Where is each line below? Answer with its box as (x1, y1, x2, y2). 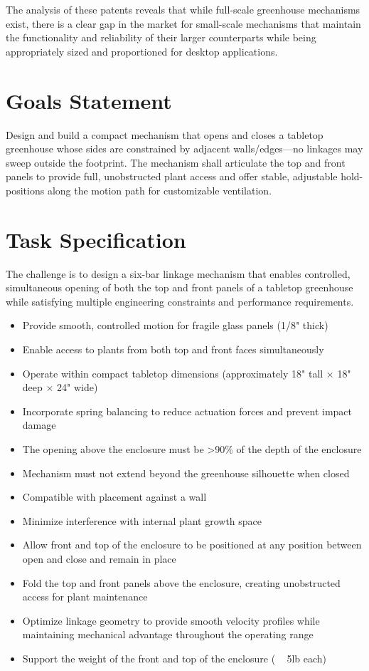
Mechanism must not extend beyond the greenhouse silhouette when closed (22, 465, 350, 480)
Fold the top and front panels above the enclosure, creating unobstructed (22, 575, 341, 590)
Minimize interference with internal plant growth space (22, 513, 262, 528)
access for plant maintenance (22, 589, 148, 604)
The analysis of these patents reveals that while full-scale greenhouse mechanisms (6, 2, 360, 16)
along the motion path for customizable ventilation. (47, 182, 272, 197)
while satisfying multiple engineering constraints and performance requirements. (6, 293, 354, 308)
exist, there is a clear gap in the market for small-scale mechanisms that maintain (6, 16, 361, 31)
